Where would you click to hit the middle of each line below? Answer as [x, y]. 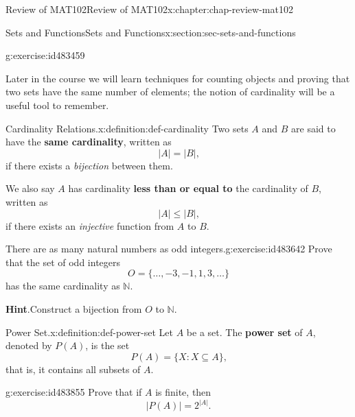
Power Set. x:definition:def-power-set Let [90, 332]
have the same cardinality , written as [89, 142]
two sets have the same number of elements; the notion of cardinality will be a [170, 92]
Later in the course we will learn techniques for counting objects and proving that [178, 78]
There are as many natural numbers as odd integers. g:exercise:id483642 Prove [169, 249]
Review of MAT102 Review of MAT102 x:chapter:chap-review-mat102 [149, 9]
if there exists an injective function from [90, 225]
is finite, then [183, 392]
